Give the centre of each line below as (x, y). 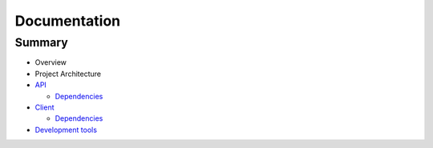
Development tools (66, 130)
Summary (41, 42)
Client (45, 107)
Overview (51, 62)
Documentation (68, 21)
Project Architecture (68, 74)
